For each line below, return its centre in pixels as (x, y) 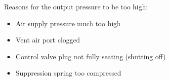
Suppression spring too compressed (68, 73)
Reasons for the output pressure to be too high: (76, 6)
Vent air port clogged (48, 40)
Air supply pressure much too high (68, 23)
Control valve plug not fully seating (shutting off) (90, 56)
